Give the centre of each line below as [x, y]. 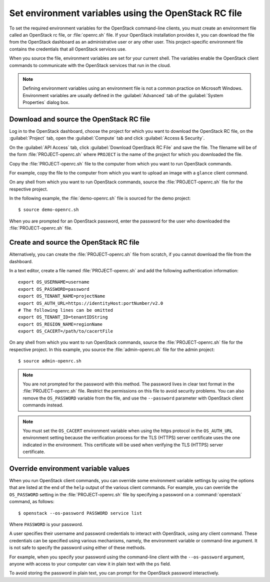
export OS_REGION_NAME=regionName [60, 324]
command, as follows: [32, 502]
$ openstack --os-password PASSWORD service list [80, 513]
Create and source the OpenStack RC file [74, 242]
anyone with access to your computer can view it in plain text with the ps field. [90, 563]
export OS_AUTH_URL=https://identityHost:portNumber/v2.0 [91, 303]
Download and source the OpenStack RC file [80, 119]
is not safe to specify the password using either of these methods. [77, 548]
